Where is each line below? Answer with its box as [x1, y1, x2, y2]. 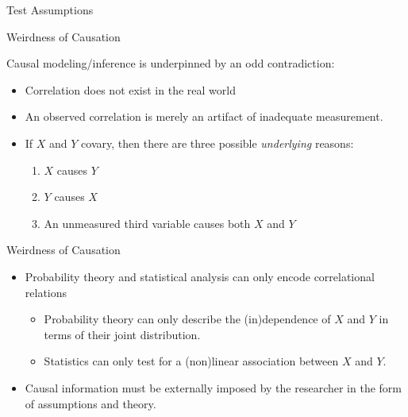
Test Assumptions [6, 2, 94, 17]
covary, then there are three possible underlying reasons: [81, 134, 354, 151]
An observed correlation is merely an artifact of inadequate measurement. [25, 108, 383, 125]
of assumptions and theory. [25, 395, 156, 411]
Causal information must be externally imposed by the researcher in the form [25, 379, 402, 396]
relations [25, 284, 67, 300]
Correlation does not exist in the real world [25, 81, 236, 98]
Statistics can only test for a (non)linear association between [44, 353, 339, 369]
